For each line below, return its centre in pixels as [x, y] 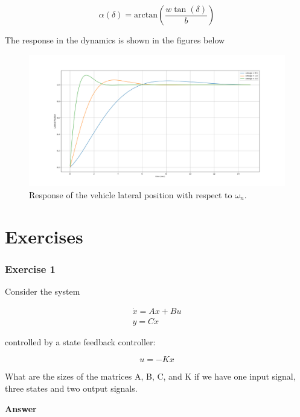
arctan [146, 15]
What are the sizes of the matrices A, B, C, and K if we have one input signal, [150, 376]
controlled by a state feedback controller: [80, 341]
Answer [21, 408]
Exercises [44, 236]
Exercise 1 [30, 268]
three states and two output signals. [71, 388]
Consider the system [43, 291]
